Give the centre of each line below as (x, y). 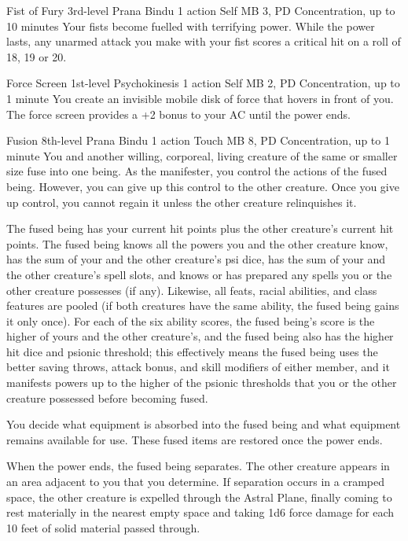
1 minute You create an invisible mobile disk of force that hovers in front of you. (200, 98)
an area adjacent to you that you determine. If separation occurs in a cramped (196, 482)
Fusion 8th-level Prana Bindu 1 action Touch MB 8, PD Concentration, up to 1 (198, 140)
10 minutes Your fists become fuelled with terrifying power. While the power (191, 26)
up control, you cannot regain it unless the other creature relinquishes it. (182, 202)
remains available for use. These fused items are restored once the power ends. (195, 439)
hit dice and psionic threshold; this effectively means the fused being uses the (192, 351)
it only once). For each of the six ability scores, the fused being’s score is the (191, 320)
